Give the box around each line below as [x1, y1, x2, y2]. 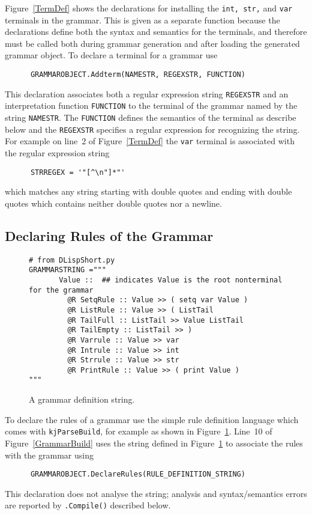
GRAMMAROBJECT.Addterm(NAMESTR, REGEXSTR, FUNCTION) [30, 70, 245, 79]
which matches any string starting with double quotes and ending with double [5, 185, 292, 198]
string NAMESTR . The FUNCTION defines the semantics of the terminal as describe [5, 111, 296, 123]
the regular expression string [5, 146, 110, 159]
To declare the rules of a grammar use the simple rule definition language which [5, 413, 299, 425]
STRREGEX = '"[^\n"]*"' [30, 168, 125, 177]
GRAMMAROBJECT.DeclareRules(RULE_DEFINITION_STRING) [30, 470, 245, 479]
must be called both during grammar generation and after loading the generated [5, 37, 300, 49]
